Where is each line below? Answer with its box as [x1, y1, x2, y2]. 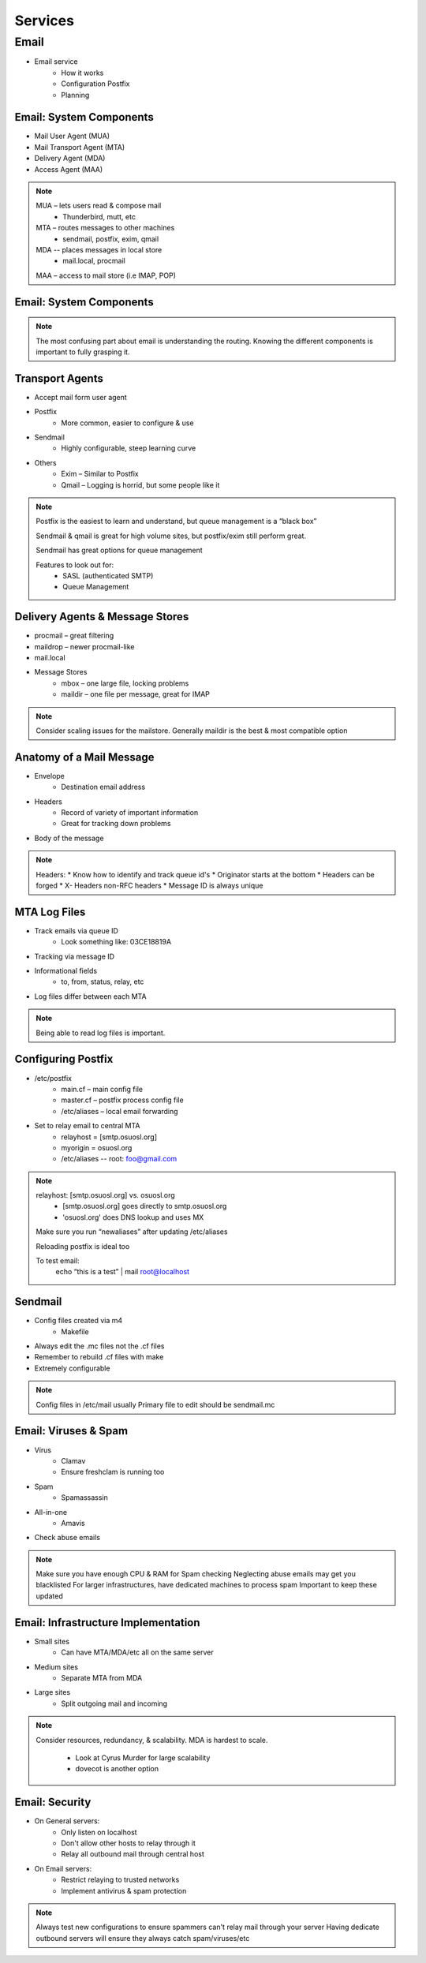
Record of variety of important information [61, 808, 199, 817]
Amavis [61, 1518, 86, 1527]
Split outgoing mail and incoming [61, 1699, 168, 1708]
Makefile [61, 1326, 90, 1337]
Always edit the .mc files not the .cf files [34, 1341, 165, 1351]
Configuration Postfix [61, 79, 130, 88]
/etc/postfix [34, 1073, 73, 1082]
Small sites [34, 1636, 70, 1646]
